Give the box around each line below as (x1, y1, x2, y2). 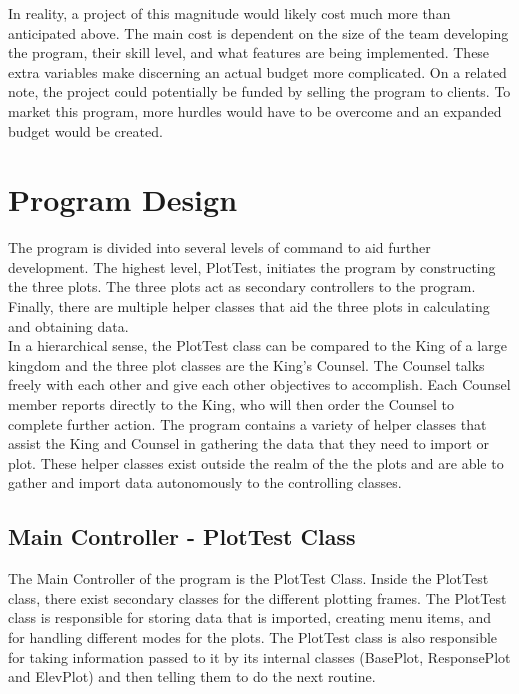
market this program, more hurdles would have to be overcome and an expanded (8, 100, 502, 121)
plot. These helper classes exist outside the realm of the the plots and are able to (8, 452, 504, 473)
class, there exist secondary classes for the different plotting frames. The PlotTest (8, 587, 507, 608)
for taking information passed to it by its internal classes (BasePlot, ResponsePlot (8, 646, 511, 667)
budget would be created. (8, 120, 163, 141)
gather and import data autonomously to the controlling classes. (8, 472, 402, 493)
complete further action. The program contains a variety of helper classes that (8, 413, 487, 434)
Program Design (8, 179, 238, 220)
